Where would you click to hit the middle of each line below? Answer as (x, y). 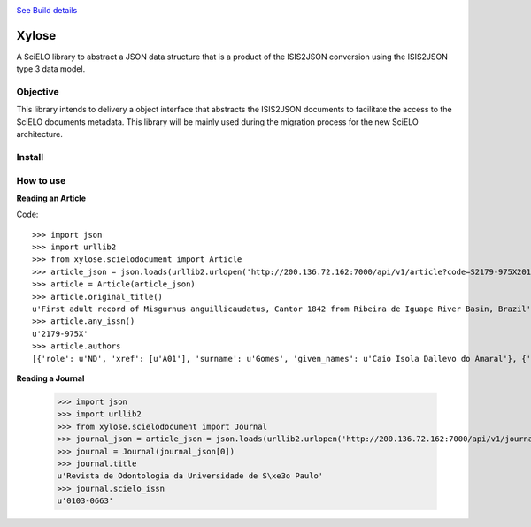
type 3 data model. (51, 69)
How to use (41, 180)
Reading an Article (51, 198)
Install (30, 157)
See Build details (47, 10)
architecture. (40, 134)
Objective (38, 92)
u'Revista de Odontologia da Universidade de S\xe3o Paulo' (190, 476)
